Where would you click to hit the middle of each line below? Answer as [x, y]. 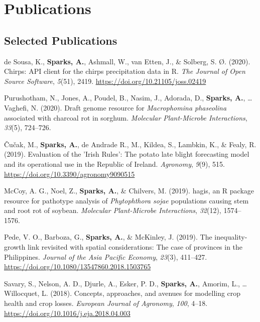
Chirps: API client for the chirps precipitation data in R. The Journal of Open [125, 71]
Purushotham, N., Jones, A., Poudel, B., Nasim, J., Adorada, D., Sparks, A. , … [128, 98]
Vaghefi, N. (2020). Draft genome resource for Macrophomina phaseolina [115, 107]
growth [15, 247]
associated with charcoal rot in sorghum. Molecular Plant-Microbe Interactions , [126, 117]
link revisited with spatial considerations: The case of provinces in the [135, 247]
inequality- [231, 237]
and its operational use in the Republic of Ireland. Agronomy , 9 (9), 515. [115, 164]
